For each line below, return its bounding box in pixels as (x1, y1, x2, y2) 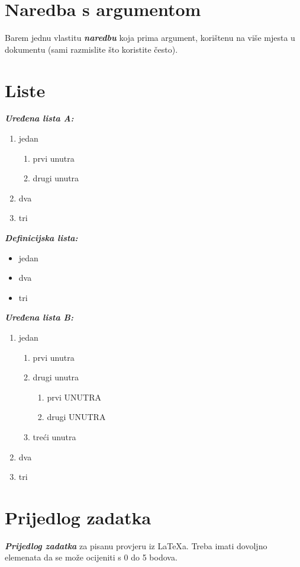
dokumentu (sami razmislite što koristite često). (5, 43, 178, 55)
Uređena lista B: (5, 311, 73, 323)
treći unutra (33, 430, 76, 443)
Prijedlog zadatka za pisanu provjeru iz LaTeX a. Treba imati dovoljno (5, 539, 267, 552)
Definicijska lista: (5, 232, 78, 244)
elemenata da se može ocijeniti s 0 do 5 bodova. (5, 551, 178, 563)
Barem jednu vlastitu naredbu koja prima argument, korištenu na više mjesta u (5, 31, 295, 44)
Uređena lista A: (5, 112, 74, 124)
